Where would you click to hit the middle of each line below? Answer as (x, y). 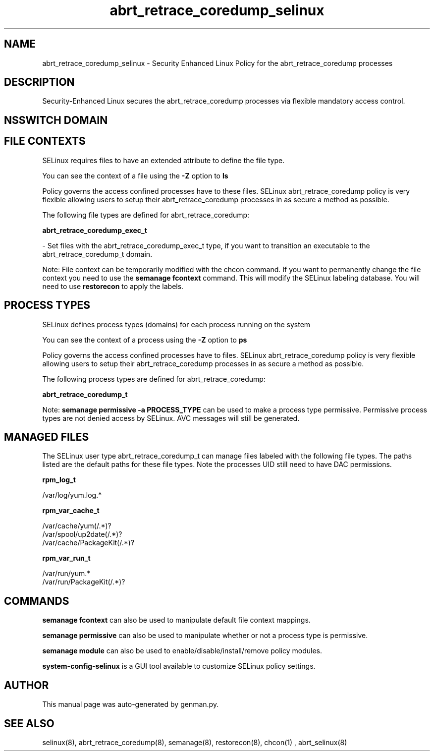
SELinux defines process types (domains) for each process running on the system (176, 324)
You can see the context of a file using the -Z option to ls (135, 175)
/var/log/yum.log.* (72, 495)
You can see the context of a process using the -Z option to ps (145, 340)
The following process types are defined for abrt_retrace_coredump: (154, 379)
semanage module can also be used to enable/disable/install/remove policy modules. (182, 651)
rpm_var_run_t (66, 558)
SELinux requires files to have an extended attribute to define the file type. (163, 160)
